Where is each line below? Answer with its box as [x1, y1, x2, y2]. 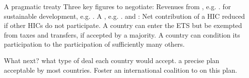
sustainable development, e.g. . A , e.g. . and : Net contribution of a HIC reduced [4, 11, 245, 21]
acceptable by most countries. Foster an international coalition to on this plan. [4, 65, 237, 75]
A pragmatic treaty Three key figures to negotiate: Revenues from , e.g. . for [4, 1, 231, 11]
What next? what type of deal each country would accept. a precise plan [4, 55, 219, 65]
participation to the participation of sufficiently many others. [4, 39, 185, 49]
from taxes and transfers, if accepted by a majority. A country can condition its [4, 29, 240, 39]
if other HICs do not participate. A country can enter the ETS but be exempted [4, 20, 242, 30]
